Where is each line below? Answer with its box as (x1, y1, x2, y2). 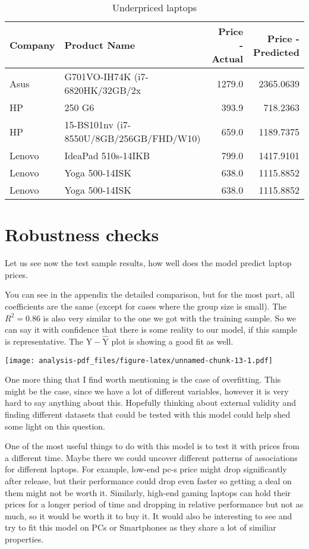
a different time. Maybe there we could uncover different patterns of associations (5, 451, 298, 463)
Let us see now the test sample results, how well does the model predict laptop (5, 257, 292, 269)
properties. (5, 532, 44, 545)
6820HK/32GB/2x (64, 83, 141, 97)
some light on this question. (5, 419, 106, 432)
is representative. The (5, 335, 84, 347)
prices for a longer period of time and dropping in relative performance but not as (5, 498, 304, 510)
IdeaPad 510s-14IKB (64, 149, 150, 162)
